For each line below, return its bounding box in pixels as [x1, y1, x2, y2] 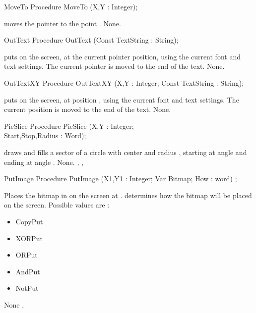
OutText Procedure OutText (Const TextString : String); [4, 35, 179, 45]
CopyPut [15, 216, 43, 226]
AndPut [15, 266, 40, 276]
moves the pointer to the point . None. [4, 18, 121, 28]
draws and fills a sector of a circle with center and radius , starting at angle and [4, 147, 247, 157]
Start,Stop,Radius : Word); [4, 130, 86, 141]
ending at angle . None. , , [4, 156, 83, 167]
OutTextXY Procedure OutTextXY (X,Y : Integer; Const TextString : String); [4, 77, 244, 88]
